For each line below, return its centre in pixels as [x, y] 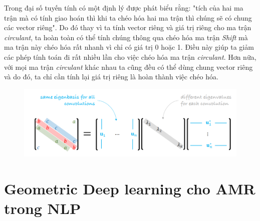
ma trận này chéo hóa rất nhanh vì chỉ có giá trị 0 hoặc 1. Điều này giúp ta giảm [129, 47]
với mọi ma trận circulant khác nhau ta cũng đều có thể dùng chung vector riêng [128, 67]
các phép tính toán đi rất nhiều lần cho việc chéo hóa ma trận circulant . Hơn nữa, [130, 57]
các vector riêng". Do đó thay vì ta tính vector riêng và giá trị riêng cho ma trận [128, 27]
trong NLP [43, 208]
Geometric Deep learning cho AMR [130, 188]
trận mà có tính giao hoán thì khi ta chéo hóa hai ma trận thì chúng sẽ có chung [128, 17]
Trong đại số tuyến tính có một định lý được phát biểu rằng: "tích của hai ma [124, 8]
